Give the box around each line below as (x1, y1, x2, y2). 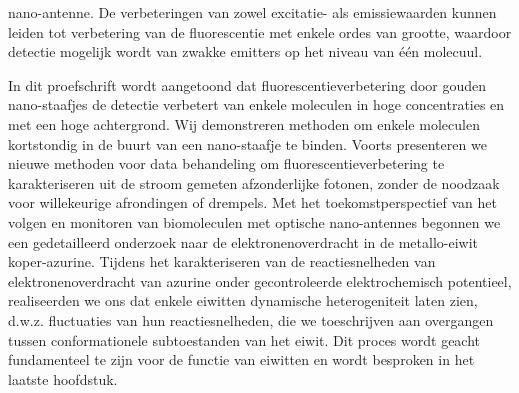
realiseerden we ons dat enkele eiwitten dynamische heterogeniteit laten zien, (8, 290, 478, 311)
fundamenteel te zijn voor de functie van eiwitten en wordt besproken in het (8, 349, 475, 370)
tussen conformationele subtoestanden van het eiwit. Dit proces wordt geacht (8, 329, 481, 350)
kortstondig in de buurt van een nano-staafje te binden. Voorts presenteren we (8, 133, 487, 154)
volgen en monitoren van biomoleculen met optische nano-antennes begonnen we (8, 211, 501, 232)
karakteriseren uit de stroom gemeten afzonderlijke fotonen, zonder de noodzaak (8, 172, 500, 193)
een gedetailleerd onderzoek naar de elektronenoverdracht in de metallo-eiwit (8, 231, 478, 252)
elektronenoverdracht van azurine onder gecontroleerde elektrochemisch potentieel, (8, 270, 512, 291)
